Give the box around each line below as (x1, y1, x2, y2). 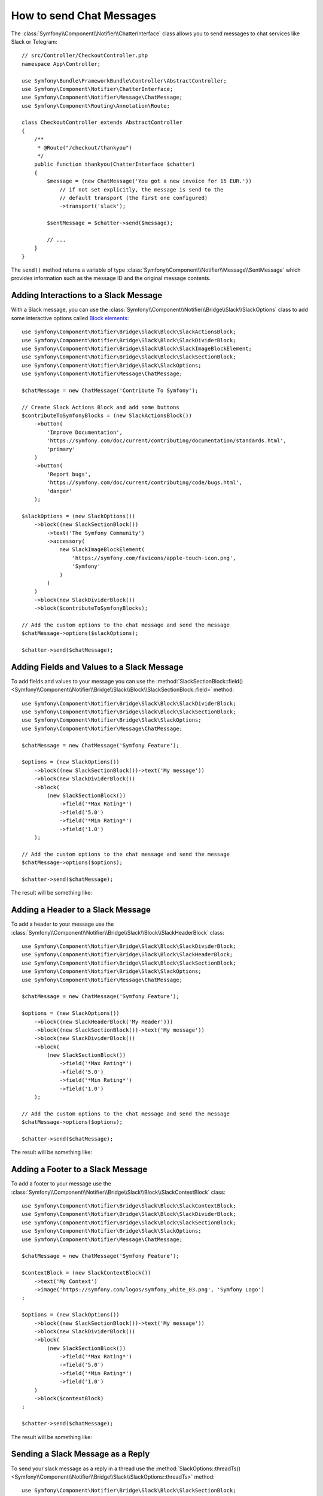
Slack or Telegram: (11, 38, 58, 45)
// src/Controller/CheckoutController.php (22, 52, 148, 59)
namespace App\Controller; (22, 60, 101, 67)
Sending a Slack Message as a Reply (11, 1449, 150, 1459)
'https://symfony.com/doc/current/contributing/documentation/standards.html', (47, 437, 287, 444)
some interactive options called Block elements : (11, 314, 129, 321)
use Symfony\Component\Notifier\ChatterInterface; (22, 86, 173, 92)
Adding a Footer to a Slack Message (11, 1164, 148, 1175)
